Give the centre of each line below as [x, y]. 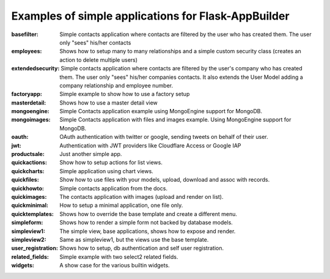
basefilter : [25, 34]
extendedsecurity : [35, 69]
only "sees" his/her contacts [95, 42]
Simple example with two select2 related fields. [119, 256]
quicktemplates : [33, 214]
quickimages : [29, 196]
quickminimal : [30, 206]
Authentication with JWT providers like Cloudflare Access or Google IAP [150, 145]
